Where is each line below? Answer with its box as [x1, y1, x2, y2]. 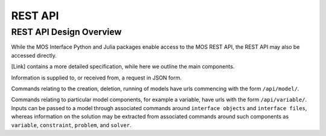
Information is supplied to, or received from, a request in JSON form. [11, 74, 182, 81]
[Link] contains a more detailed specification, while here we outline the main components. [11, 63, 235, 70]
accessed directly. [11, 52, 57, 59]
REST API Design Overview [11, 26, 122, 37]
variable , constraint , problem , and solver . [11, 121, 132, 129]
